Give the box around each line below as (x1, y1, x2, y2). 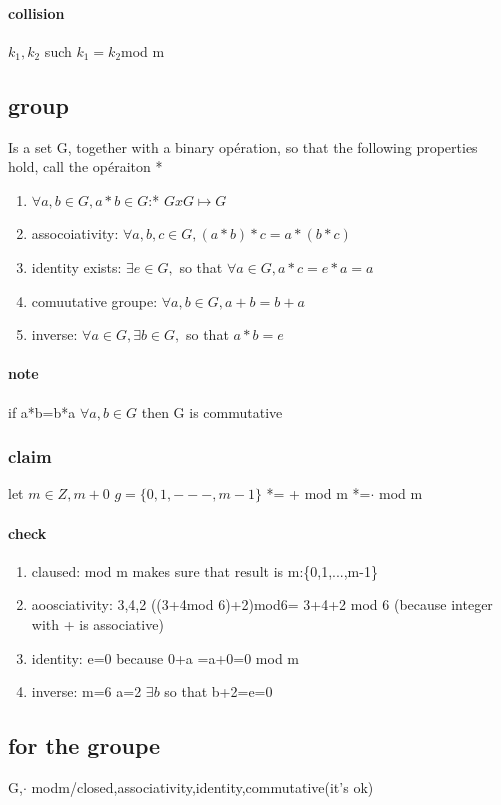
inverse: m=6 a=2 (31, 681, 142, 702)
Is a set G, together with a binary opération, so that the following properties (8, 136, 478, 157)
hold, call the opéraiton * (8, 156, 163, 177)
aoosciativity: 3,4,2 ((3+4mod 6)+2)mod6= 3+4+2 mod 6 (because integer (31, 594, 493, 615)
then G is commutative (141, 401, 283, 422)
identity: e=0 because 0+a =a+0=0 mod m (31, 647, 300, 668)
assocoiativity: (31, 223, 119, 244)
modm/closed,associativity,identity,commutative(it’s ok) (31, 776, 374, 797)
